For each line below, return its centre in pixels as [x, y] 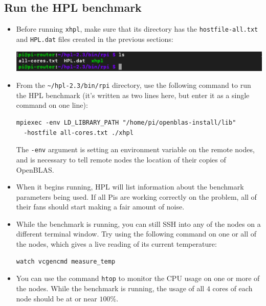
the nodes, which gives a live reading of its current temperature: [116, 244]
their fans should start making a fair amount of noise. [100, 207]
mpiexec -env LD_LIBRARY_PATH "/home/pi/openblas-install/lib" [126, 123]
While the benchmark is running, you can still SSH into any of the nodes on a [138, 223]
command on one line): [52, 105]
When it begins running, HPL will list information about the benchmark [130, 187]
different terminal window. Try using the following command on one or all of [136, 234]
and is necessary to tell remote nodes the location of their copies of [121, 159]
